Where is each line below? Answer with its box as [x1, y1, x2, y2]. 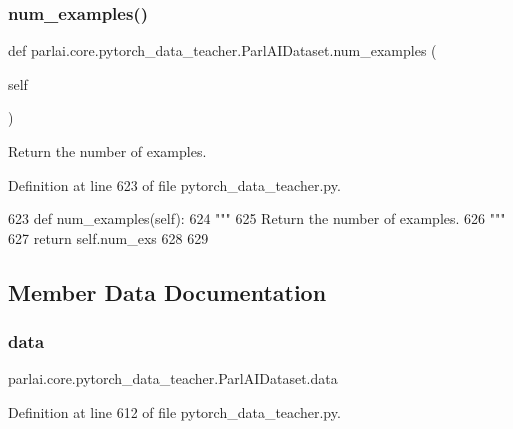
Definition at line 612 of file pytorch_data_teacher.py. [8, 401, 341, 422]
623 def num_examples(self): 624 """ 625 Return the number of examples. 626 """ [8, 208, 506, 229]
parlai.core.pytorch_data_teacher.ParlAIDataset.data [8, 368, 338, 389]
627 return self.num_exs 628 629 [8, 227, 209, 248]
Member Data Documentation [8, 276, 327, 307]
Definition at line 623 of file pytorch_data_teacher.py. [8, 174, 341, 195]
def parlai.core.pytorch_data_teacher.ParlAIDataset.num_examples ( [8, 40, 437, 61]
